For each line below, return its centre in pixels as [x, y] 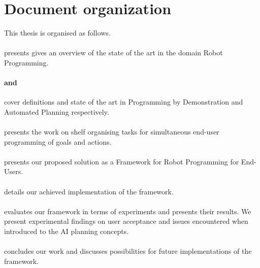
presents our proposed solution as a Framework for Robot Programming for [122, 161]
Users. [14, 171]
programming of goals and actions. [58, 141]
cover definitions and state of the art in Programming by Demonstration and [124, 102]
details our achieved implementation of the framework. [89, 191]
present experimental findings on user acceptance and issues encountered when [126, 221]
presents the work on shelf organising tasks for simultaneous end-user [112, 132]
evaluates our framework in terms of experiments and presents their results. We [128, 211]
